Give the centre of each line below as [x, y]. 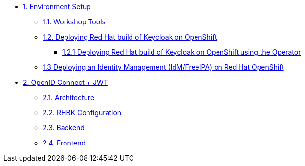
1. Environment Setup [57, 7]
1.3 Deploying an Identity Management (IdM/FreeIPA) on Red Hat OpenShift [163, 67]
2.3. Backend [64, 128]
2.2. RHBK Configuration [82, 113]
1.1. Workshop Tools [74, 22]
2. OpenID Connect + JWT [65, 82]
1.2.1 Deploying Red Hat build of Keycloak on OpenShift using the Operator [182, 52]
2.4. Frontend [64, 143]
